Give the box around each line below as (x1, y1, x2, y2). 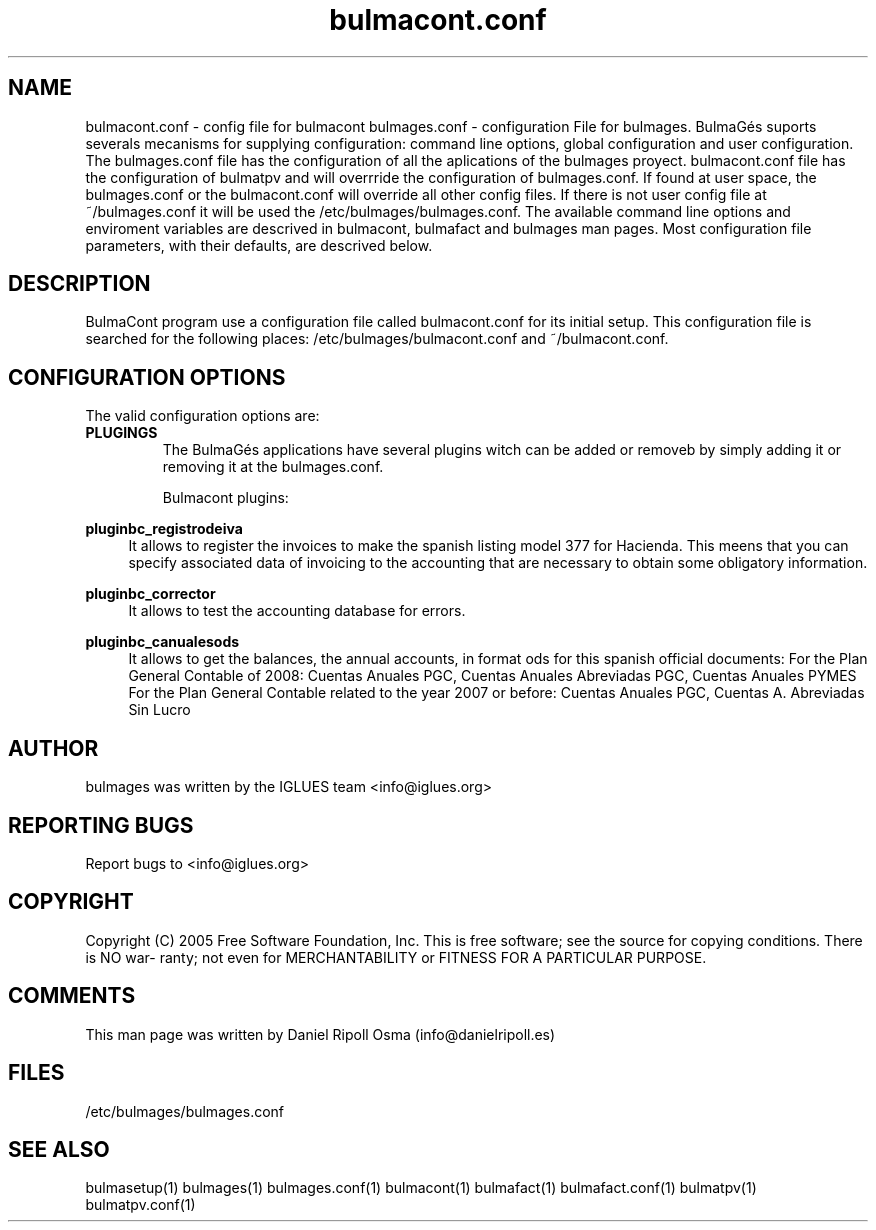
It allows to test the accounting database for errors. (128, 602, 466, 620)
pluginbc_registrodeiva (85, 520, 243, 538)
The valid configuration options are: (85, 407, 320, 425)
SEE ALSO (8, 1136, 110, 1162)
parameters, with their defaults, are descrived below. (85, 236, 433, 254)
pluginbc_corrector (85, 585, 216, 603)
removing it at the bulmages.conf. (162, 458, 384, 476)
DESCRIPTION (8, 271, 151, 297)
